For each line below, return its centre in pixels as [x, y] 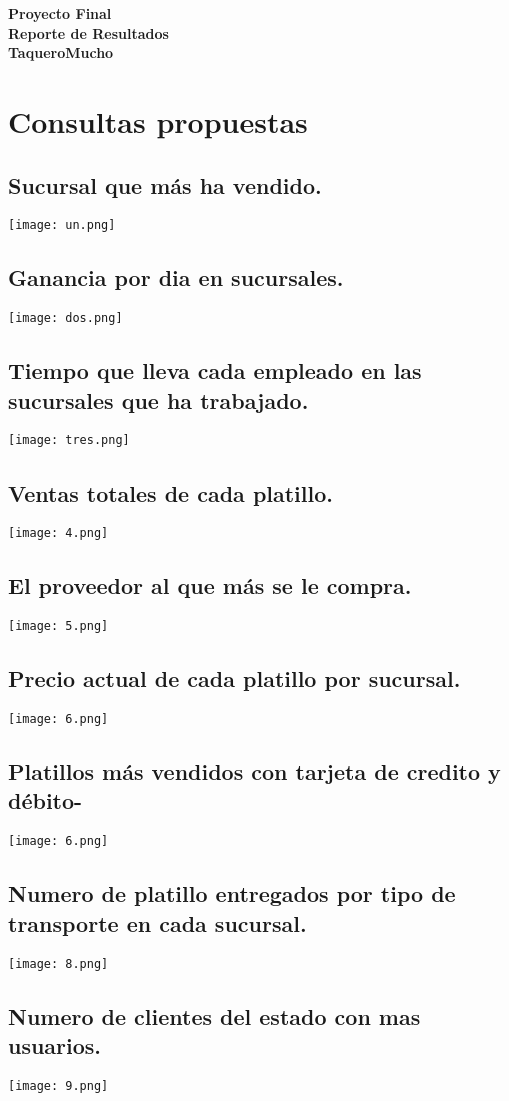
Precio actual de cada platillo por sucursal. [234, 678]
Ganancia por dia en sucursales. [176, 277]
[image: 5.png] [58, 626]
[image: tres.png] [69, 440]
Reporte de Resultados [88, 32]
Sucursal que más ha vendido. [165, 184]
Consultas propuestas [158, 120]
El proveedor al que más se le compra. [210, 585]
